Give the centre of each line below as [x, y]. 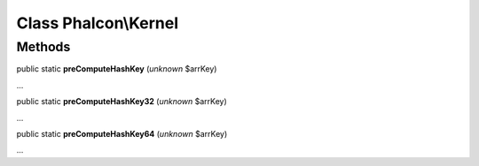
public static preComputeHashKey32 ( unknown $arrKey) [122, 102]
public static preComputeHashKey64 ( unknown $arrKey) [122, 133]
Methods [43, 47]
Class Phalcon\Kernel [98, 23]
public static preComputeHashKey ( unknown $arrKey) [117, 69]
